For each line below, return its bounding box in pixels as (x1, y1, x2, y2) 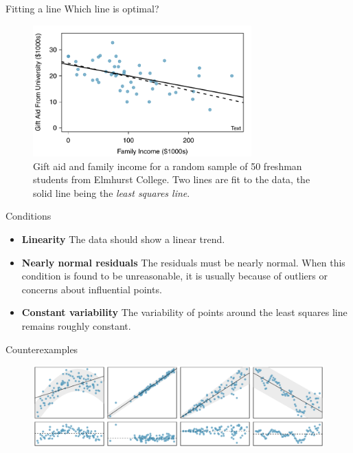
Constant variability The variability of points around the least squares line (21, 305, 348, 319)
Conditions (5, 209, 52, 223)
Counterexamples (5, 341, 78, 356)
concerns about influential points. (21, 282, 162, 296)
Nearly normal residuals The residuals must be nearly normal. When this (21, 255, 345, 269)
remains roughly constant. (21, 318, 131, 333)
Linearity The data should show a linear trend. (21, 231, 225, 246)
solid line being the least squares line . (33, 185, 190, 200)
